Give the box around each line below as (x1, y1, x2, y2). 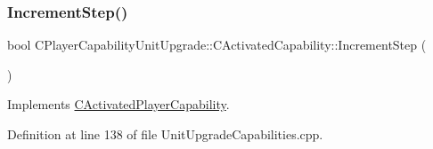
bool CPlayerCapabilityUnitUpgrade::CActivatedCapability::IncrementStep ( (7, 35, 427, 54)
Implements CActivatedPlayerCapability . (7, 95, 230, 114)
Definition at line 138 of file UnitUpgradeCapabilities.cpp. (7, 125, 323, 143)
